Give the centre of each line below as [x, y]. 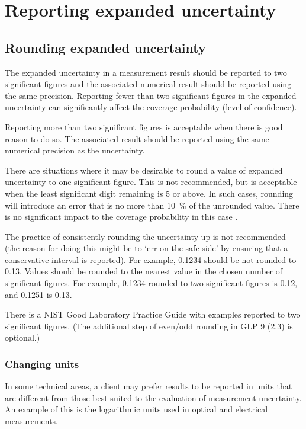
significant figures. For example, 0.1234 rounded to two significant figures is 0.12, [151, 283]
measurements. [32, 421]
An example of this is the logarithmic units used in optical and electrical [136, 409]
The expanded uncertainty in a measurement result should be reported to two [146, 72]
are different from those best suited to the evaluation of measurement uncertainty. [153, 397]
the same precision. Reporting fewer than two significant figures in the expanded [151, 95]
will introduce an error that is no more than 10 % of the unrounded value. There [152, 205]
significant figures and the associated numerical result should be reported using [148, 84]
